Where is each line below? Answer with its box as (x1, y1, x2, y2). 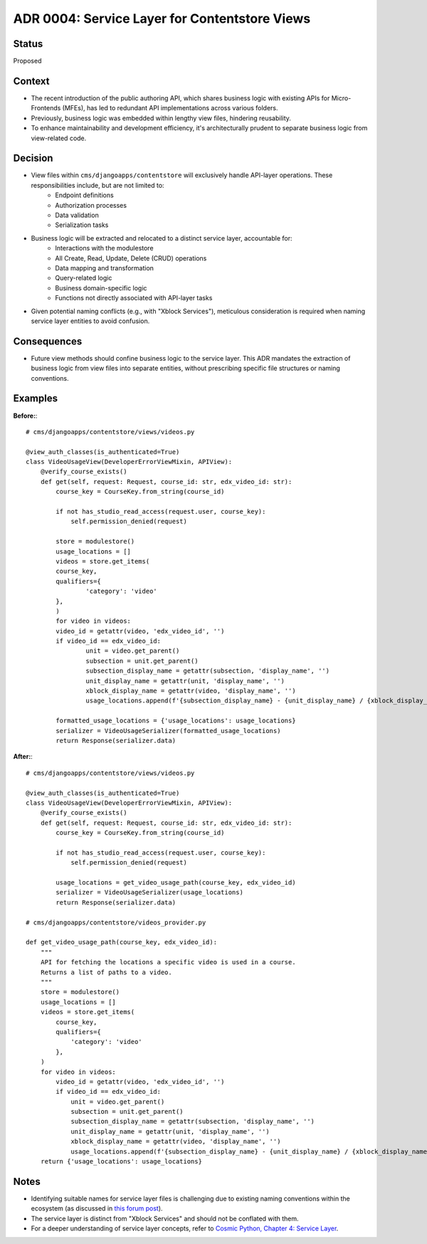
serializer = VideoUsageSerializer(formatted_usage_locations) (56, 727, 281, 734)
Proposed (13, 57, 42, 65)
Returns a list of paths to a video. (40, 968, 172, 976)
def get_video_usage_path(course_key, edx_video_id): (26, 938, 217, 947)
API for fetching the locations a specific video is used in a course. (40, 958, 296, 966)
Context (13, 75, 50, 87)
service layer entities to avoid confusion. (31, 317, 150, 325)
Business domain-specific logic (55, 283, 147, 292)
